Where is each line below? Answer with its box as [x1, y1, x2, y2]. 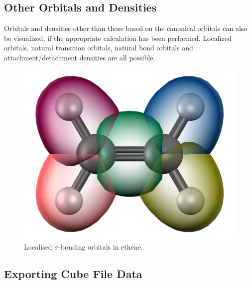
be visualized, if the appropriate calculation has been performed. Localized [4, 32, 232, 43]
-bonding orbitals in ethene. [58, 241, 143, 252]
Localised [24, 241, 52, 252]
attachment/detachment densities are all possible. [4, 52, 155, 62]
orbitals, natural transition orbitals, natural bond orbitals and [4, 42, 193, 53]
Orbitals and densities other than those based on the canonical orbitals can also [4, 23, 248, 33]
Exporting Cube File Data [4, 266, 142, 281]
